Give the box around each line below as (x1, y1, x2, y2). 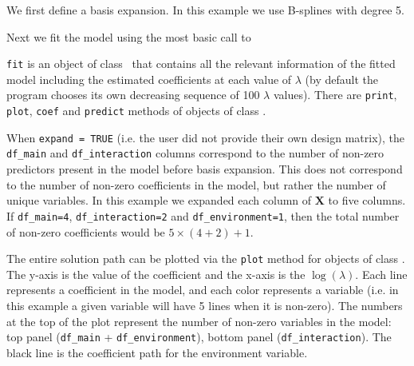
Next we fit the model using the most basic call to (6, 28, 251, 45)
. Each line (355, 265, 408, 282)
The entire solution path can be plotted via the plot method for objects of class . (6, 250, 405, 267)
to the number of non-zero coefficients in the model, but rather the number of (6, 176, 386, 193)
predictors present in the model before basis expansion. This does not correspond (6, 161, 403, 177)
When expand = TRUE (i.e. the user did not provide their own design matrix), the (6, 129, 405, 145)
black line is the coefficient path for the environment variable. (6, 344, 308, 360)
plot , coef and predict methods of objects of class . (6, 102, 266, 119)
